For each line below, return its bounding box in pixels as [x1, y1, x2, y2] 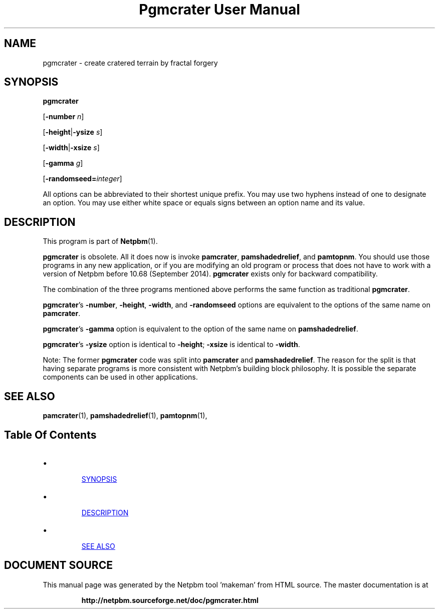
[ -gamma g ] [43, 159, 83, 168]
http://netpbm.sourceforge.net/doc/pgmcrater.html [81, 595, 259, 604]
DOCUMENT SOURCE [4, 559, 113, 572]
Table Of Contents [4, 428, 97, 441]
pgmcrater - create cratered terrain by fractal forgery [43, 58, 218, 67]
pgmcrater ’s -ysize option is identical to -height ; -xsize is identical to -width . [43, 340, 300, 349]
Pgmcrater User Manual [139, 1, 300, 18]
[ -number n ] [43, 112, 84, 121]
